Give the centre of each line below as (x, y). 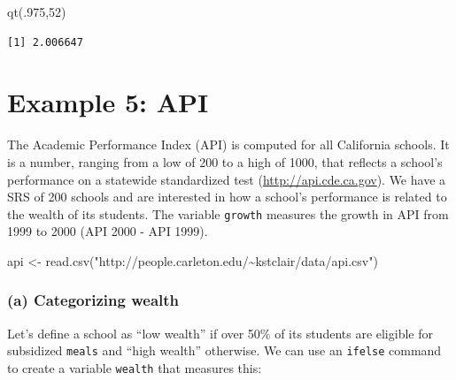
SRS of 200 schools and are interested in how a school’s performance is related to (227, 197)
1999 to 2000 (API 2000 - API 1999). (108, 231)
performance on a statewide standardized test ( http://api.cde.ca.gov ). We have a (227, 179)
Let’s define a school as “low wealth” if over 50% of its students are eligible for (220, 333)
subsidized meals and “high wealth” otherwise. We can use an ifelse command (224, 350)
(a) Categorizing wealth (93, 300)
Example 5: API (108, 102)
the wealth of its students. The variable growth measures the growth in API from (228, 213)
